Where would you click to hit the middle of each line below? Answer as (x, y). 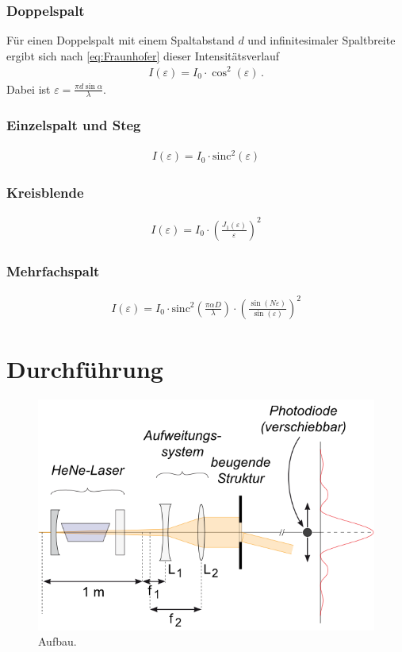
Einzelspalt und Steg (74, 125)
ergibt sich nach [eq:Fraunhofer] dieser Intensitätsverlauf (143, 55)
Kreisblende (45, 193)
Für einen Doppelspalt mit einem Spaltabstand (121, 40)
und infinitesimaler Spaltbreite (322, 40)
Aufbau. (57, 641)
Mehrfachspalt (53, 270)
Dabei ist (29, 89)
